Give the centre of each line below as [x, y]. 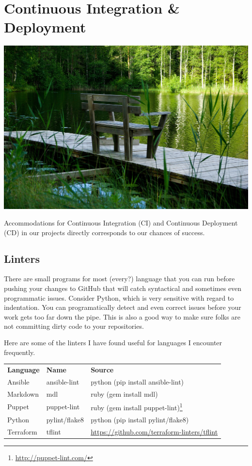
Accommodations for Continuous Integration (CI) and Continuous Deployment [121, 223]
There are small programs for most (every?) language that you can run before [119, 279]
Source [102, 369]
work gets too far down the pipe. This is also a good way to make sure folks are [122, 316]
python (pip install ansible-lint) [137, 381]
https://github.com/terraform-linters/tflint [154, 431]
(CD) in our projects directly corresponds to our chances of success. [104, 232]
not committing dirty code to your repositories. [74, 326]
